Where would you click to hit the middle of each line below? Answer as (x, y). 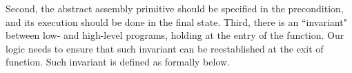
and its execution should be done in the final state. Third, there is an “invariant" (176, 21)
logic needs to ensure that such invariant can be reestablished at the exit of (165, 48)
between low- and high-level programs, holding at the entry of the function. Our (175, 35)
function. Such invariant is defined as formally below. (118, 62)
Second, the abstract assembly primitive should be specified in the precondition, (175, 8)
